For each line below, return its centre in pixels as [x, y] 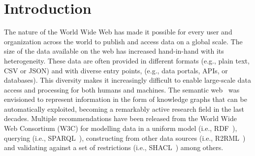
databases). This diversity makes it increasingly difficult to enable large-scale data [127, 80]
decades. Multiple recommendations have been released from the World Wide [120, 118]
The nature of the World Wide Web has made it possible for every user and [118, 32]
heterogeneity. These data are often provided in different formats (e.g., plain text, [127, 60]
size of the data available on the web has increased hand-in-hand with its [114, 51]
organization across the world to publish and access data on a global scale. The [123, 41]
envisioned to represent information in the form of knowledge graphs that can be [126, 99]
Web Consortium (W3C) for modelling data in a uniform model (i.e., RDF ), [121, 128]
